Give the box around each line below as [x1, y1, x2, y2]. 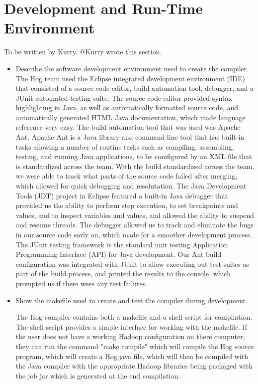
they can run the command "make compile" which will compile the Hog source [15, 341, 254, 351]
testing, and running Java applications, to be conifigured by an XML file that [15, 151, 252, 162]
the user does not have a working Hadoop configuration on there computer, [15, 331, 245, 342]
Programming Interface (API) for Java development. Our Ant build [15, 249, 222, 259]
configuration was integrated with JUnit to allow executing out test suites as [15, 258, 250, 269]
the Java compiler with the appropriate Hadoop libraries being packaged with [15, 361, 253, 371]
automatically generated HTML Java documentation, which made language [15, 112, 246, 122]
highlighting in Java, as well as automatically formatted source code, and [15, 102, 239, 113]
